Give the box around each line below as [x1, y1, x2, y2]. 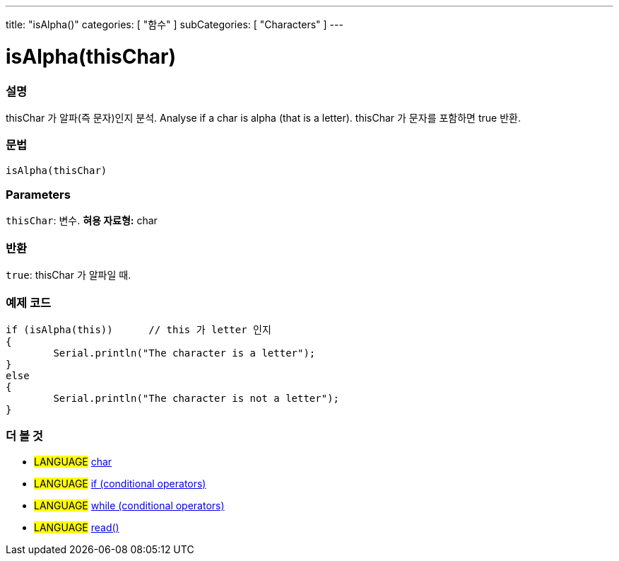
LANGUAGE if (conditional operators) [34, 477, 206, 490]
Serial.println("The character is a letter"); [53, 347, 316, 359]
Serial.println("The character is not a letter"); [53, 392, 340, 404]
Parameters [6, 187, 71, 202]
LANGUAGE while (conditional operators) [34, 499, 225, 511]
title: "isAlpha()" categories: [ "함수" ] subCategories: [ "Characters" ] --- [6, 18, 343, 30]
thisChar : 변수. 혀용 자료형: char [6, 214, 158, 227]
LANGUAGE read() [34, 521, 119, 533]
